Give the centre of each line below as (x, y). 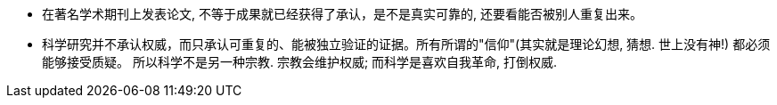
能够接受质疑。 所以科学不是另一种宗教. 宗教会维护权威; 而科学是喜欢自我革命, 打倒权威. (300, 62)
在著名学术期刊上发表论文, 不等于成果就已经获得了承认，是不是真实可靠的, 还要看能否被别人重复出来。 (342, 14)
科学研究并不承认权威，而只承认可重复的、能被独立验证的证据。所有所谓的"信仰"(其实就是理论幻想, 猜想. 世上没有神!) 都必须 (406, 44)
